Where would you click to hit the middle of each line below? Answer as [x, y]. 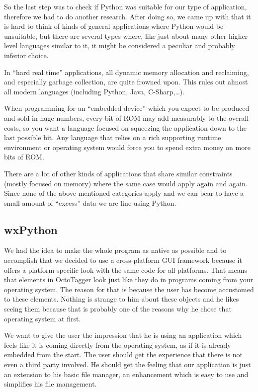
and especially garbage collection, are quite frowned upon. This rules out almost [126, 82]
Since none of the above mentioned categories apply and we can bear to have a [124, 193]
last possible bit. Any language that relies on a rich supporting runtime [113, 137]
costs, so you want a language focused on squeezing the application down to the [126, 127]
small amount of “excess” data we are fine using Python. [90, 202]
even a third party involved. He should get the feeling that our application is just [128, 364]
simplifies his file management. [50, 384]
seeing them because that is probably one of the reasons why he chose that [118, 309]
